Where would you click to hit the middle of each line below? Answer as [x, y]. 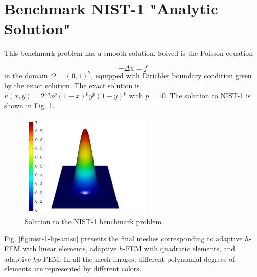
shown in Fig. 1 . [29, 105]
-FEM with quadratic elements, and [179, 249]
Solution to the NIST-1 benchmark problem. [94, 221]
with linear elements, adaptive [70, 249]
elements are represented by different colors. [73, 269]
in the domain [26, 75]
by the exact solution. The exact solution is [72, 85]
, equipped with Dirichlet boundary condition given [171, 75]
